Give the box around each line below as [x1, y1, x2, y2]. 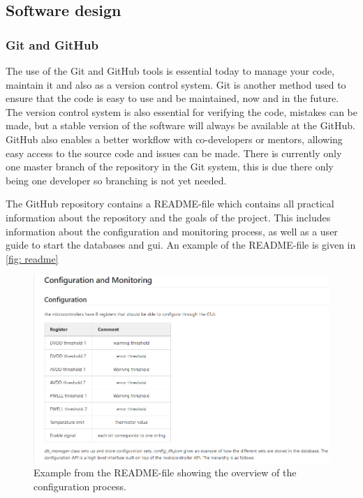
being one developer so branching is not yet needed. [6, 173, 227, 187]
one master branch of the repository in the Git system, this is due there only [6, 159, 334, 174]
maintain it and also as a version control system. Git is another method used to [6, 77, 346, 91]
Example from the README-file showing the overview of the [34, 465, 297, 480]
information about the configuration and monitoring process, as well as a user [6, 224, 338, 238]
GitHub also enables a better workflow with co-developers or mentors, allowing [6, 131, 343, 146]
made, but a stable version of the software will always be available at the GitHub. [6, 118, 355, 133]
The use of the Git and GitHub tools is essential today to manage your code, [6, 64, 335, 78]
